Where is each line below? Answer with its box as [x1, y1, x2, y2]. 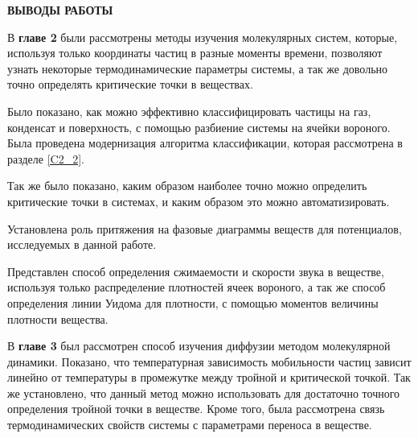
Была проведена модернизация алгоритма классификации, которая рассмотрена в [7, 134, 403, 151]
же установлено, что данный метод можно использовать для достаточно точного [7, 384, 400, 401]
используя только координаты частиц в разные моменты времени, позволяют [7, 44, 383, 61]
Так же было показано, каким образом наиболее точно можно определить [7, 177, 367, 194]
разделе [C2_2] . [7, 150, 85, 167]
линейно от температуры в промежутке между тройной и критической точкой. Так [7, 369, 411, 386]
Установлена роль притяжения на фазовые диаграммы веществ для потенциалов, [7, 220, 402, 237]
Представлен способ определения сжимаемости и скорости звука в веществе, [7, 262, 384, 279]
